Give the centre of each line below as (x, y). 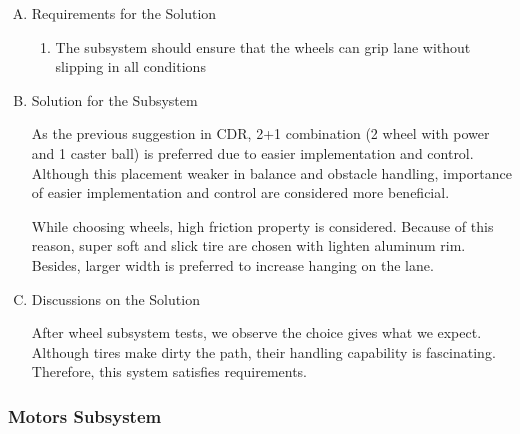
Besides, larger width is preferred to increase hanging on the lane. (232, 264)
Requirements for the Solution (124, 13)
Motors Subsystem (85, 415)
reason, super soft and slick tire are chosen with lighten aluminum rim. (248, 245)
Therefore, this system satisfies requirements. (169, 371)
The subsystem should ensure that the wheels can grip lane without (263, 46)
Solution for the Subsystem (114, 99)
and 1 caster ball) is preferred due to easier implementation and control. (252, 152)
